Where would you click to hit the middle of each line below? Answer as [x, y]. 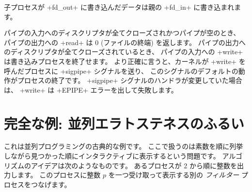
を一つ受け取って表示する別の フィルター [174, 175]
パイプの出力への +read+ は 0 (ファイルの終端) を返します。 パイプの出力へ [125, 42]
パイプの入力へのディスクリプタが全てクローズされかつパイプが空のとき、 [122, 33]
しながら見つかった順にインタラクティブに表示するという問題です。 [112, 156]
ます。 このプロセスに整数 [59, 175]
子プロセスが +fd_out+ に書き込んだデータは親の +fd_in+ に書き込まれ [119, 7]
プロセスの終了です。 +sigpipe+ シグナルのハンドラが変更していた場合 [130, 80]
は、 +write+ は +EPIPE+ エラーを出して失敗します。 [91, 89]
